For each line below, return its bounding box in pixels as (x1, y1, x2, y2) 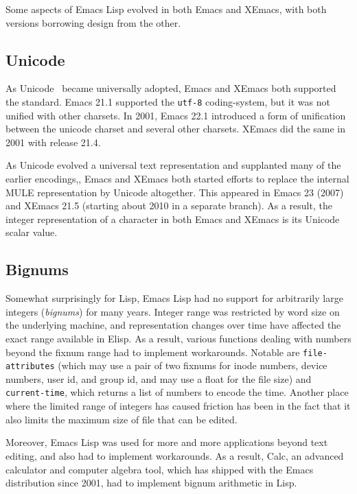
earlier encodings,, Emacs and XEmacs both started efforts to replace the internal (5, 172, 349, 186)
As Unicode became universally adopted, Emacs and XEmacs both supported (5, 81, 336, 95)
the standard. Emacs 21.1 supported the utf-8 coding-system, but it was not (5, 94, 330, 108)
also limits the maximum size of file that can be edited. (5, 412, 238, 426)
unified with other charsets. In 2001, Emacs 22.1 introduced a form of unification (5, 108, 346, 122)
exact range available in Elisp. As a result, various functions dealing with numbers (5, 331, 352, 345)
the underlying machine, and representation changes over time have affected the (5, 318, 341, 332)
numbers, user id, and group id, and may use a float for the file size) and (5, 371, 312, 386)
